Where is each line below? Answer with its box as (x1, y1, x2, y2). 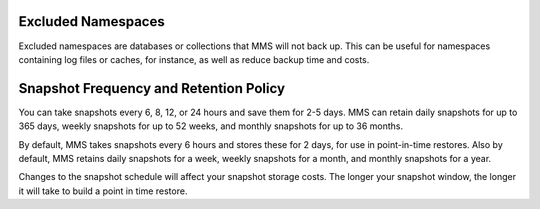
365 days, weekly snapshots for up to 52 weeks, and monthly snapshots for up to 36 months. (18, 120, 404, 132)
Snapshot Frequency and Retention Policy (18, 80, 285, 97)
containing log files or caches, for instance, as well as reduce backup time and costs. (18, 53, 370, 65)
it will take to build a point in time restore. (18, 185, 188, 197)
